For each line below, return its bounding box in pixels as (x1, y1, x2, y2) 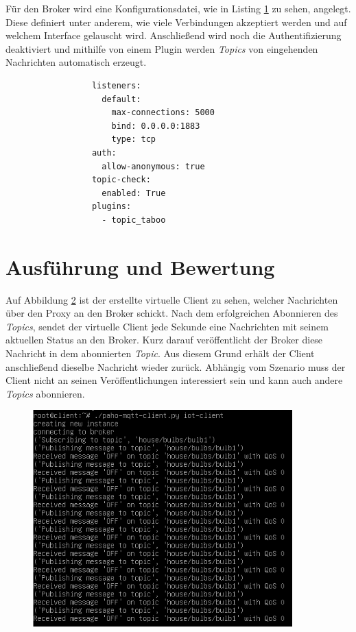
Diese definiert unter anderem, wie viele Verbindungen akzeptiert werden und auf (5, 14, 347, 29)
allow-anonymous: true (102, 161, 205, 171)
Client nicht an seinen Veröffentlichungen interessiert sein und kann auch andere (5, 373, 343, 387)
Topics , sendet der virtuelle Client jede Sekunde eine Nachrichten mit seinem (5, 319, 329, 333)
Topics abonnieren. (5, 386, 85, 400)
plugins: (91, 202, 132, 212)
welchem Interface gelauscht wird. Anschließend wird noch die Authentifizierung (5, 28, 342, 42)
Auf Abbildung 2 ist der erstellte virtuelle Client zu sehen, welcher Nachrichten (5, 292, 338, 306)
